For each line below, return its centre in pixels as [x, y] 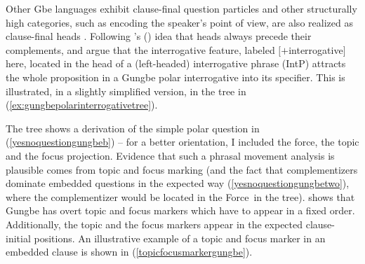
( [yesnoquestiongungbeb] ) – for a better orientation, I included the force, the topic [182, 142]
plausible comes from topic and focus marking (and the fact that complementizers [182, 169]
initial [18, 238]
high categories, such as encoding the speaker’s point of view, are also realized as [179, 22]
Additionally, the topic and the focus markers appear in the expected [154, 224]
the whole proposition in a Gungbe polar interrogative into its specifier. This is [175, 77]
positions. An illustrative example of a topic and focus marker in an [180, 238]
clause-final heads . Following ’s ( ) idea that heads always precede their [159, 36]
